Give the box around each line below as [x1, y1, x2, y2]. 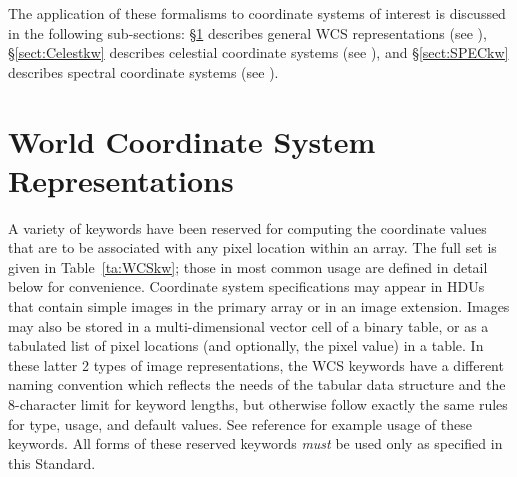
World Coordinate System [8, 120, 376, 161]
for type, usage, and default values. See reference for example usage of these [8, 413, 472, 434]
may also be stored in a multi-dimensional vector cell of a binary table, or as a [8, 315, 489, 336]
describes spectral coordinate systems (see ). [8, 61, 279, 82]
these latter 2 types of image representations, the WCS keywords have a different [8, 354, 504, 375]
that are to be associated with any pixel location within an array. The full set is [8, 237, 497, 258]
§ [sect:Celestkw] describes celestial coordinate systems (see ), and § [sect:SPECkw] [8, 42, 509, 63]
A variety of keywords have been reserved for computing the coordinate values [8, 217, 487, 238]
